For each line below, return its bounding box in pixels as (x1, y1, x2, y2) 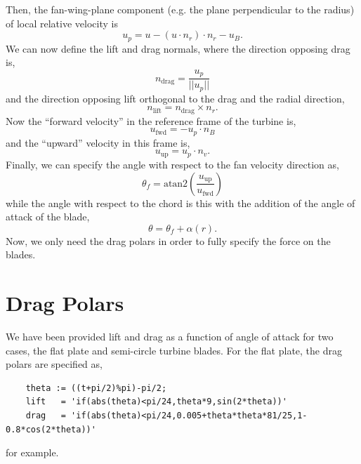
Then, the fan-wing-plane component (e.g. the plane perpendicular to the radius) (6, 2, 355, 16)
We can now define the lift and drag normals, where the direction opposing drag (6, 41, 350, 55)
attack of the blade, (6, 209, 90, 224)
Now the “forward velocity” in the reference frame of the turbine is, (6, 113, 296, 128)
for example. (6, 445, 59, 460)
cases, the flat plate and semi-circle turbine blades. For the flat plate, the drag (6, 343, 342, 357)
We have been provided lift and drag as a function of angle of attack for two (6, 329, 334, 343)
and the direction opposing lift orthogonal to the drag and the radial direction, (6, 91, 345, 105)
